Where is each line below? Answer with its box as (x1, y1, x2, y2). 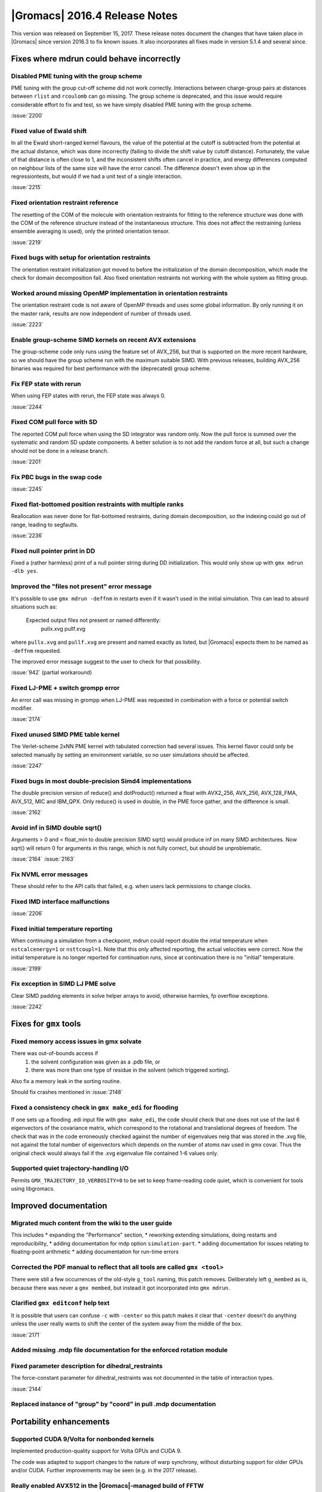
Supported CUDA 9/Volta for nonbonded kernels (11, 1435, 154, 1443)
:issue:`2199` (11, 964, 43, 972)
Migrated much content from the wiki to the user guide (11, 1219, 172, 1227)
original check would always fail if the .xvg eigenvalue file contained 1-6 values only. (11, 1149, 219, 1157)
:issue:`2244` (11, 403, 44, 410)
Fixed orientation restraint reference (11, 199, 119, 207)
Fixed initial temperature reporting (11, 925, 113, 933)
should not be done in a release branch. (11, 447, 109, 454)
